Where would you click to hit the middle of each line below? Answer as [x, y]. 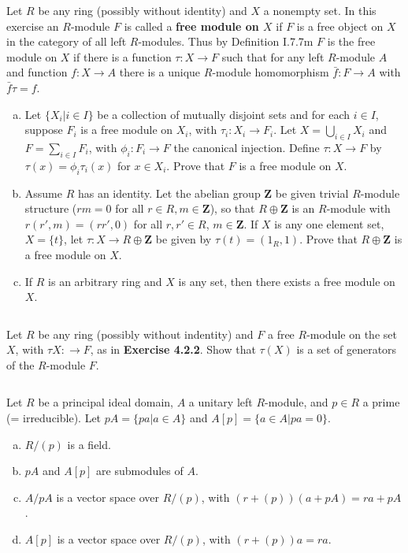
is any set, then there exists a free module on [287, 281]
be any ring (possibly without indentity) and [146, 334]
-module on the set [352, 334]
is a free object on [340, 26]
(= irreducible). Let [54, 418]
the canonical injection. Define [247, 147]
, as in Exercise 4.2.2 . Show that [173, 349]
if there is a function [122, 56]
